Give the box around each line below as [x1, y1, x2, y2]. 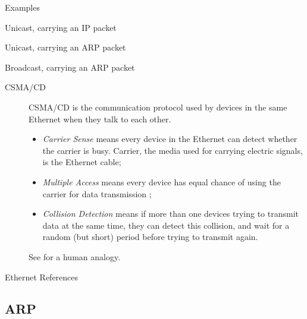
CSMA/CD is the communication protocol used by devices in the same [29, 100, 287, 113]
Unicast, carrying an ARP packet [5, 41, 126, 53]
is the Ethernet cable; [42, 156, 121, 168]
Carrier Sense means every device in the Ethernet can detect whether [42, 132, 297, 145]
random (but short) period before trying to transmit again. [42, 230, 258, 243]
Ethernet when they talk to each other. [29, 112, 171, 125]
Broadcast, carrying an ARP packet [5, 61, 135, 73]
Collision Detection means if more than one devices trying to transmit [42, 207, 299, 220]
